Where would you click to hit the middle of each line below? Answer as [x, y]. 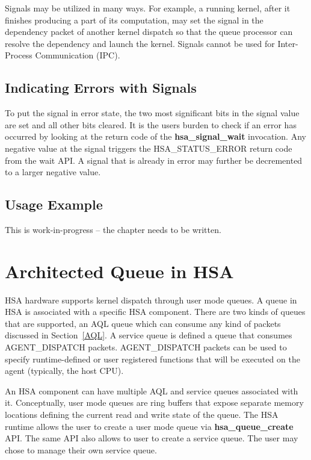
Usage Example [54, 204]
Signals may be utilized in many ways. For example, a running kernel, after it [148, 8]
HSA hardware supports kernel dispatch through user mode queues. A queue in [151, 300]
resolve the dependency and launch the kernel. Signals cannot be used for [140, 43]
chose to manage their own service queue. [81, 449]
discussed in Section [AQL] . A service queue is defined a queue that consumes [149, 335]
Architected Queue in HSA [119, 271]
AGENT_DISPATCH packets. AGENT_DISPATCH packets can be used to [146, 347]
